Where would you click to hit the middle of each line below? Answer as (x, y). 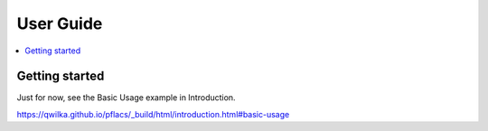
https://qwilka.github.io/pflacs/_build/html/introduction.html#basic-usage (153, 114)
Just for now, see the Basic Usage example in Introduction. (126, 98)
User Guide (60, 23)
